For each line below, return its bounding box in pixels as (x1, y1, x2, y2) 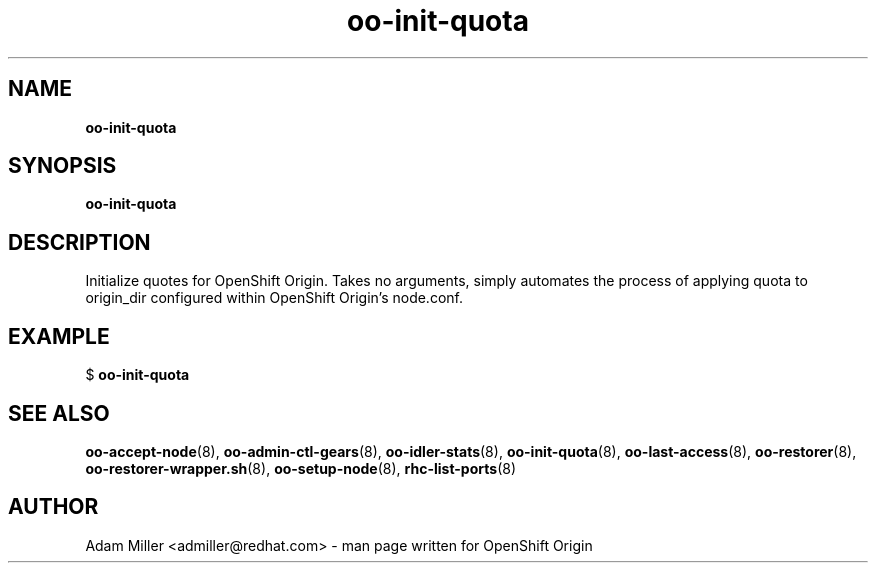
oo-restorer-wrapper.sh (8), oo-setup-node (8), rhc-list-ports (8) (85, 459, 516, 477)
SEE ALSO (8, 400, 110, 426)
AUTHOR (8, 494, 99, 520)
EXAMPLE (8, 323, 110, 349)
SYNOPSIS (8, 153, 117, 179)
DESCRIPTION (8, 229, 151, 255)
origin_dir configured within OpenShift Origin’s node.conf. (85, 289, 463, 307)
